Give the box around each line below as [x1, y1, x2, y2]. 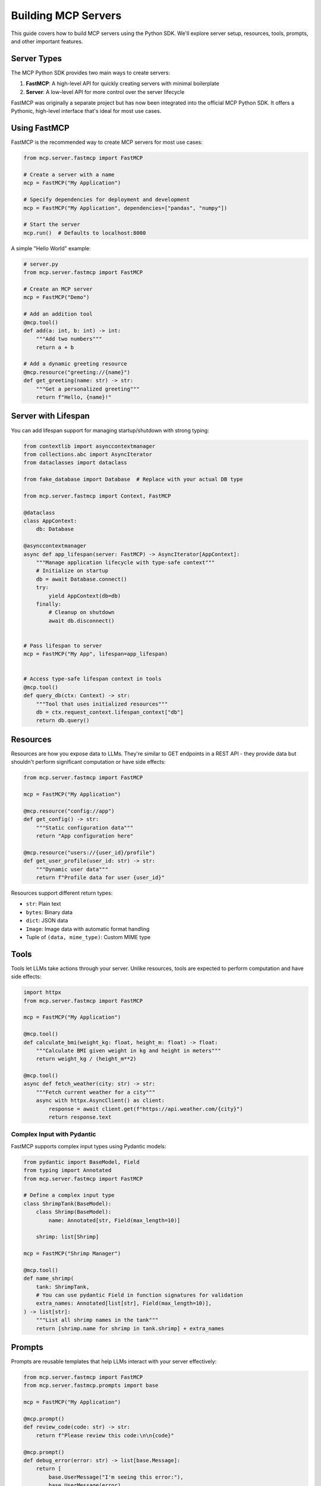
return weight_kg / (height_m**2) [36, 1056, 137, 1062]
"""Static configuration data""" [36, 824, 134, 831]
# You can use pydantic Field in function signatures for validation [36, 1292, 243, 1299]
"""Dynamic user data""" [36, 865, 109, 873]
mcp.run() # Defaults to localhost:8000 [23, 229, 146, 236]
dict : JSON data [26, 917, 68, 924]
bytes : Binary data [26, 908, 73, 915]
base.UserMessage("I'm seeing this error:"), [48, 1474, 184, 1480]
